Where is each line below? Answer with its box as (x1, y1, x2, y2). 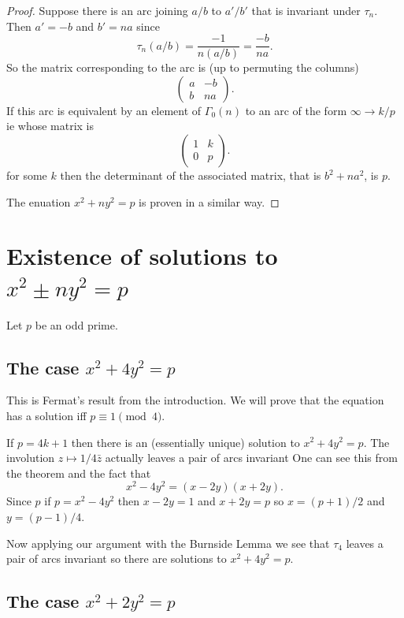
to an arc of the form (245, 102, 347, 118)
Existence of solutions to (6, 240, 278, 272)
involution (6, 449, 55, 466)
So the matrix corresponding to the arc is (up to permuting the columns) (6, 59, 359, 76)
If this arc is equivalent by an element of (6, 102, 202, 118)
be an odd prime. (35, 316, 118, 333)
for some (6, 167, 47, 184)
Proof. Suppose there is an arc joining (6, 2, 188, 18)
